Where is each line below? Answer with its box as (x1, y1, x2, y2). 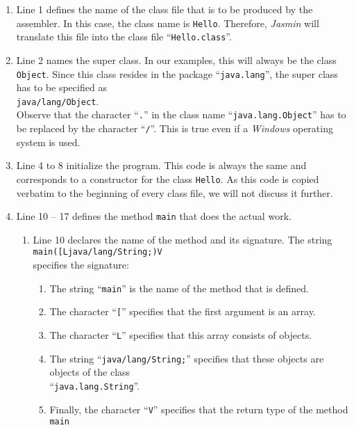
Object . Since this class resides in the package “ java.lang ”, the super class (16, 66, 338, 81)
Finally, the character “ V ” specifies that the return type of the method (49, 401, 348, 416)
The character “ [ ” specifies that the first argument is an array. (49, 304, 316, 319)
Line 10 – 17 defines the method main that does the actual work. (16, 209, 292, 223)
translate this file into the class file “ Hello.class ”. (16, 29, 232, 44)
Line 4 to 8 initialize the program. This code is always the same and (16, 158, 307, 173)
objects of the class (49, 365, 130, 379)
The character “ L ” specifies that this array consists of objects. (49, 327, 312, 342)
